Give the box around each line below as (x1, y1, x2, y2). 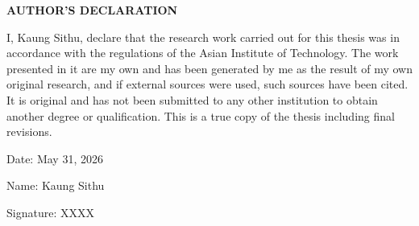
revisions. (6, 123, 52, 140)
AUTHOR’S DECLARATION (6, 2, 178, 18)
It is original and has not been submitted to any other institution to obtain (6, 91, 378, 108)
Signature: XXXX (6, 203, 94, 220)
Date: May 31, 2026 (6, 150, 103, 166)
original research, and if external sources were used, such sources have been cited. (6, 76, 409, 92)
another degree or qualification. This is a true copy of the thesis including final (6, 107, 395, 124)
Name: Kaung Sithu (6, 177, 105, 194)
